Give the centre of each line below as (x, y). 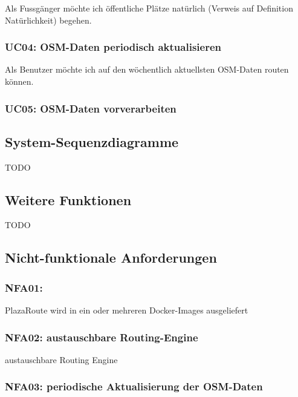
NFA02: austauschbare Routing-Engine (102, 337)
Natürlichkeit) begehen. (48, 20)
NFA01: (24, 287)
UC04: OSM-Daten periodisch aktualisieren (113, 47)
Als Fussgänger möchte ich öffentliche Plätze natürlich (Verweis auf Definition (149, 8)
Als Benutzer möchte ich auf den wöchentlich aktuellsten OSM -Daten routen (147, 69)
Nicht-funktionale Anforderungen (111, 258)
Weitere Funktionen (68, 199)
